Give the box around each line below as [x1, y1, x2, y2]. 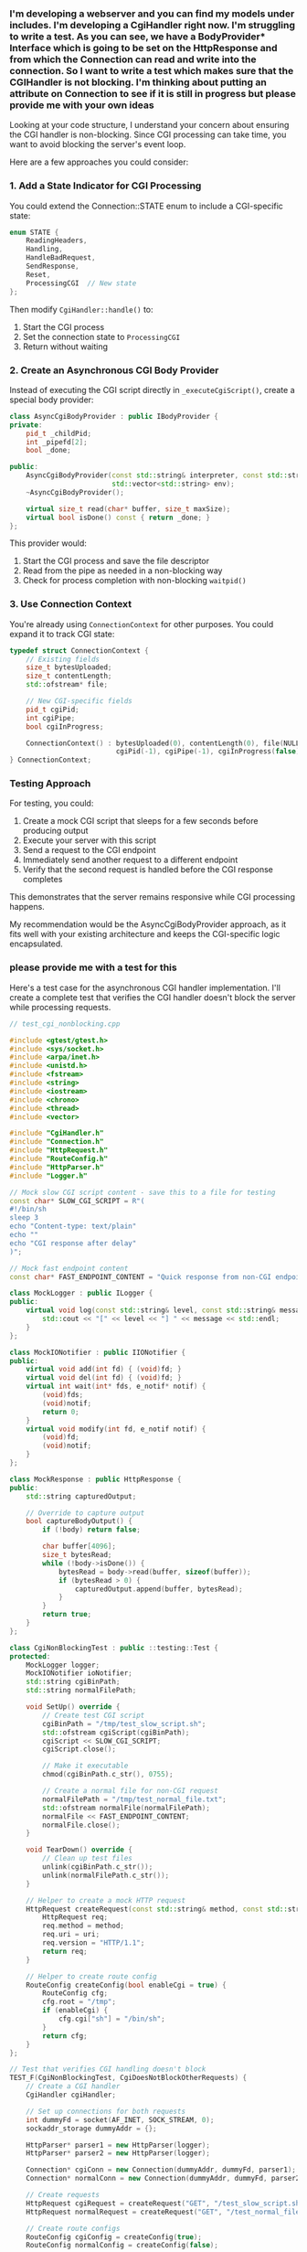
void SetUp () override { [26, 1702, 121, 1712]
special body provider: [9, 394, 94, 405]
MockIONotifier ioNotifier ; [26, 1669, 132, 1678]
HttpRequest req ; [42, 1913, 108, 1922]
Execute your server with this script [22, 835, 157, 846]
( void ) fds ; [42, 1391, 84, 1400]
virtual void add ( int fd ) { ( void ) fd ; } [26, 1365, 182, 1374]
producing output [22, 826, 89, 837]
